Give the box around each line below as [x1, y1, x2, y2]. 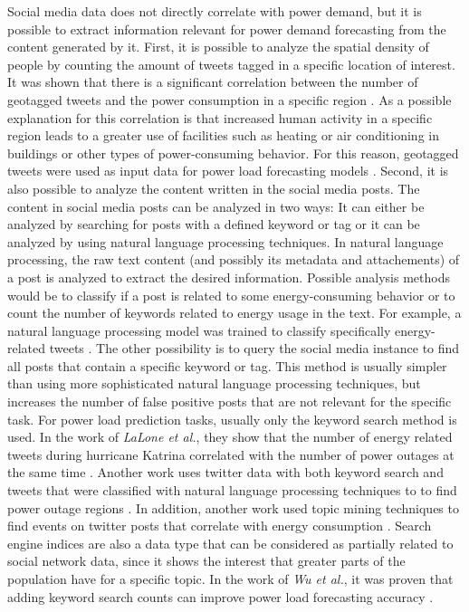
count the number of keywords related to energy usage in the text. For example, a [7, 303, 462, 322]
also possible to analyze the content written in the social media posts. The [7, 178, 420, 197]
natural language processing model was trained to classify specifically [7, 320, 391, 339]
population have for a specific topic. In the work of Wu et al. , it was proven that [7, 569, 454, 588]
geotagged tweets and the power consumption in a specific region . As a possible [7, 90, 452, 109]
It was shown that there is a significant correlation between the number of [7, 72, 418, 91]
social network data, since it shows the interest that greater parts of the [7, 551, 406, 570]
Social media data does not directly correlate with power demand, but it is [7, 2, 422, 20]
